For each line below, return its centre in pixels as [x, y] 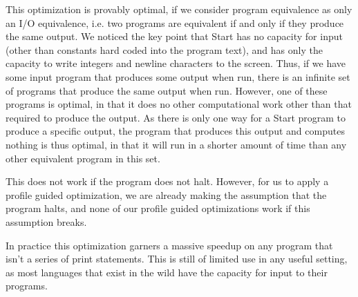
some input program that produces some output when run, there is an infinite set [178, 76]
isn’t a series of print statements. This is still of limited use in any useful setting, [177, 259]
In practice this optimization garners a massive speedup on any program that [169, 245]
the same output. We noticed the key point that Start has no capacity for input [174, 36]
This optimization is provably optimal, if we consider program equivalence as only [179, 9]
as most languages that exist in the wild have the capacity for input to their [167, 272]
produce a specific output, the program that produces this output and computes [175, 131]
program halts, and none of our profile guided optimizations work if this [158, 208]
